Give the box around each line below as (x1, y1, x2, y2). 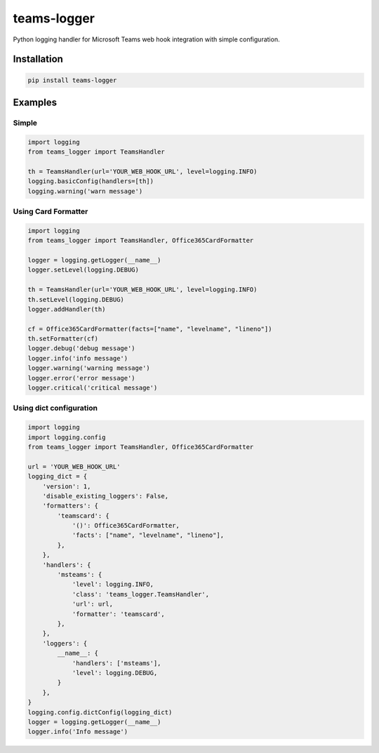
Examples (13, 96, 58, 108)
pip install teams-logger (27, 76, 117, 84)
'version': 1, (42, 482, 91, 491)
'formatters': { (42, 502, 98, 510)
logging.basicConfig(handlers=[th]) (27, 178, 154, 185)
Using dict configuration (13, 404, 98, 413)
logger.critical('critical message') (27, 384, 158, 392)
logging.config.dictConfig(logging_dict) (27, 708, 173, 716)
